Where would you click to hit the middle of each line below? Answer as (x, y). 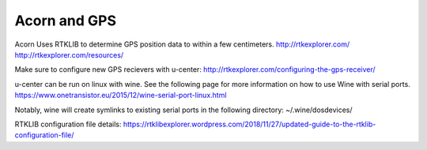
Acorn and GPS (66, 21)
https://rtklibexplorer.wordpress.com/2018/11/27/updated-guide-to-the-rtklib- (249, 124)
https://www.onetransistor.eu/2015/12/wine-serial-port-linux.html (121, 96)
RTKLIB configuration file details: (68, 124)
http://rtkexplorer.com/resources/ (69, 54)
